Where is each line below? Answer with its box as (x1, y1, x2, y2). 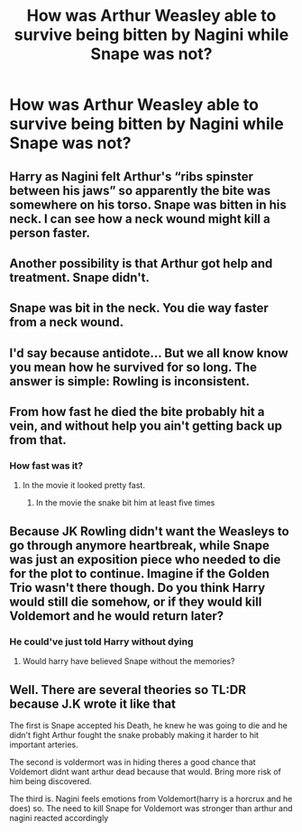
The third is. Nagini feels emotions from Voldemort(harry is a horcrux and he (9, 793, 293, 804)
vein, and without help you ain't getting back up (9, 419, 282, 434)
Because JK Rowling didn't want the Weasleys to (9, 523, 290, 539)
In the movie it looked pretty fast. (22, 480, 146, 491)
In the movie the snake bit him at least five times (35, 497, 215, 508)
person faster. (9, 225, 91, 240)
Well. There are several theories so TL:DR (9, 682, 246, 698)
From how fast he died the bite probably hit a (9, 404, 265, 420)
